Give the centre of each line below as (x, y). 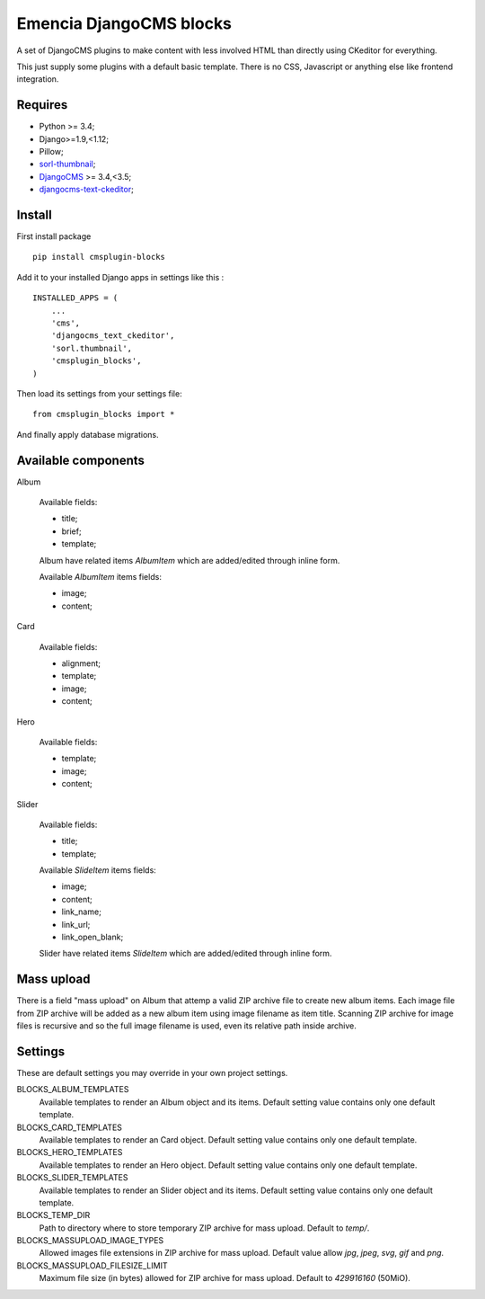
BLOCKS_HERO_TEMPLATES (70, 1152)
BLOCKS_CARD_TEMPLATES (70, 1127)
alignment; (81, 663)
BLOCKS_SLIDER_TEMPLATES (72, 1178)
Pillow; (51, 152)
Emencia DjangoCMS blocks (124, 23)
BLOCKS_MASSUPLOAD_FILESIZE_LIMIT (92, 1265)
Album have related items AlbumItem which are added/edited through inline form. (190, 560)
